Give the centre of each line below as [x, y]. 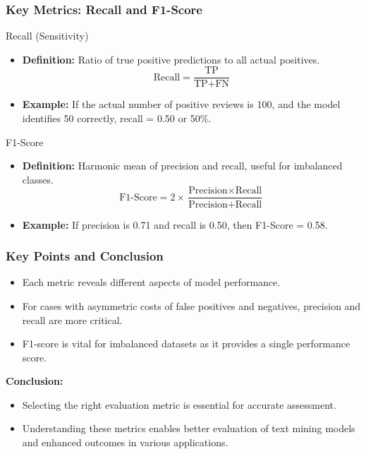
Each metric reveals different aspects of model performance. [151, 282]
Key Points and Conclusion [85, 256]
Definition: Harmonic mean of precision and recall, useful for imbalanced [182, 166]
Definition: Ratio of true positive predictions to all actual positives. [171, 59]
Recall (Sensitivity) [47, 36]
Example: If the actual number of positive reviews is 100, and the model [181, 104]
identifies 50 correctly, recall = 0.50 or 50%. [117, 118]
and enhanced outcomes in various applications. [125, 442]
